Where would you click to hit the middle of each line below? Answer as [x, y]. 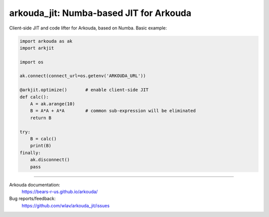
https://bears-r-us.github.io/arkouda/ [60, 192]
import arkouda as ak [46, 41]
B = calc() [43, 139]
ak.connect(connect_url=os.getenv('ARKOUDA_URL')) [83, 76]
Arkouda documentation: [35, 185]
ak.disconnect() [50, 160]
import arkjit [37, 48]
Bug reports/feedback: [32, 199]
